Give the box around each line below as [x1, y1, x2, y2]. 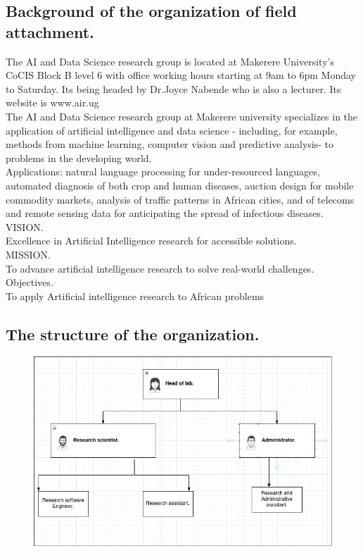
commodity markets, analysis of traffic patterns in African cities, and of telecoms [6, 192, 355, 206]
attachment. [6, 20, 94, 42]
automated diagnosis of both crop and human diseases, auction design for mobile [6, 178, 354, 192]
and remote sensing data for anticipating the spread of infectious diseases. [6, 206, 324, 220]
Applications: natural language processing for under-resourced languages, [6, 164, 320, 179]
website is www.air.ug [6, 95, 99, 110]
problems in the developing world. [6, 150, 152, 165]
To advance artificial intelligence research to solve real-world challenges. [6, 261, 314, 275]
